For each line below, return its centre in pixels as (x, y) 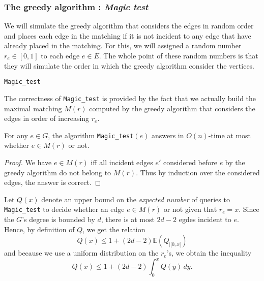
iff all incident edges (122, 162)
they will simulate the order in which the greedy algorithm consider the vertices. (129, 65)
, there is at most (128, 219)
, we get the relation (114, 229)
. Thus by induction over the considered (198, 172)
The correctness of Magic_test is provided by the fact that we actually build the (130, 98)
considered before (190, 162)
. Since (249, 209)
